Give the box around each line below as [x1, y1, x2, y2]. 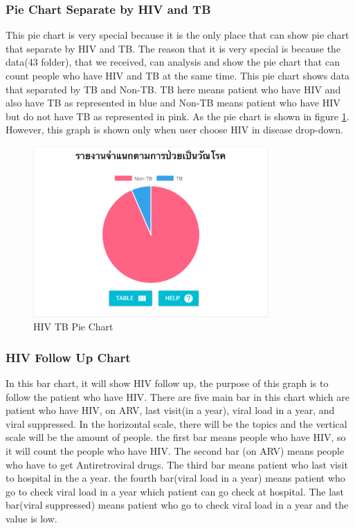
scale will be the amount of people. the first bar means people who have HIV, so [6, 430, 346, 444]
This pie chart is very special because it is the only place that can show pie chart [6, 28, 349, 42]
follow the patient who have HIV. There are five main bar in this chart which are [6, 389, 349, 404]
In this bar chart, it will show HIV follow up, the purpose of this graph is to [6, 376, 329, 390]
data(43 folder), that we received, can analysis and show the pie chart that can [6, 55, 340, 69]
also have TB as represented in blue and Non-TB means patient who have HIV [6, 95, 340, 110]
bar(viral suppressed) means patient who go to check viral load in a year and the [6, 498, 349, 512]
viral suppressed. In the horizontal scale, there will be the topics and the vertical [6, 416, 347, 431]
